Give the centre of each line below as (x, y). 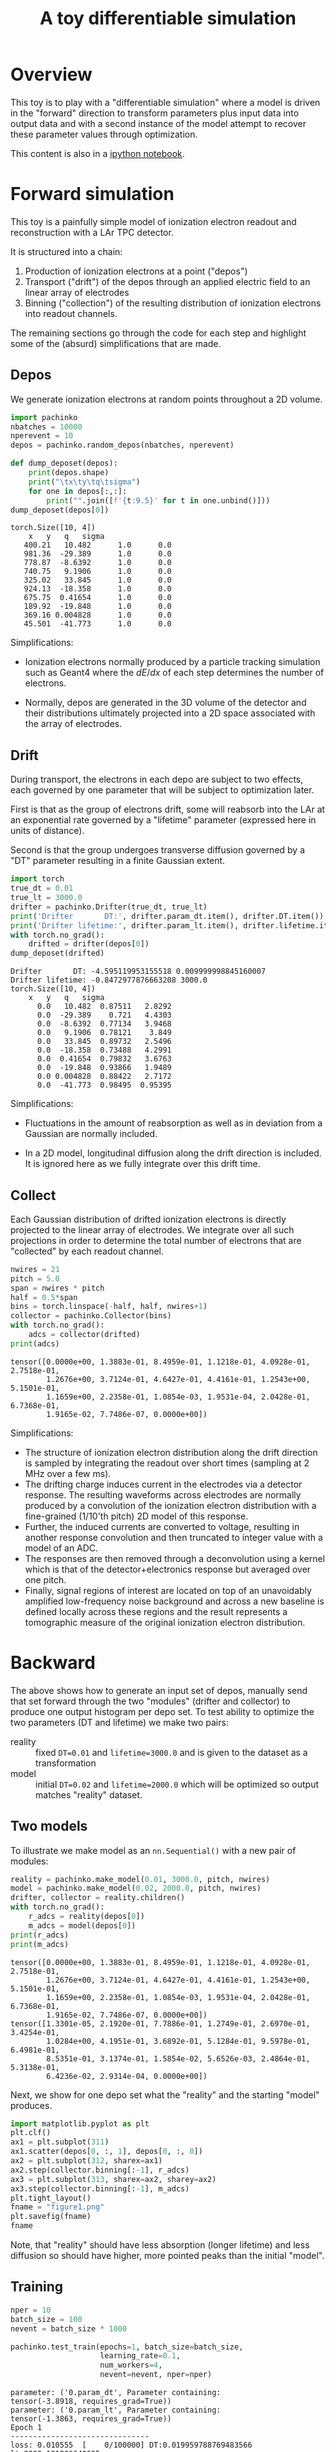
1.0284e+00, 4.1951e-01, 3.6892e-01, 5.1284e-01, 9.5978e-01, (178, 2041)
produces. (31, 2105)
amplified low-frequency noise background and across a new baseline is (174, 1601)
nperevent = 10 (42, 436)
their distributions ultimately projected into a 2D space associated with (170, 713)
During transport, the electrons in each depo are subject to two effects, (157, 779)
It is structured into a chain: (66, 251)
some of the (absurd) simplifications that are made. (116, 343)
